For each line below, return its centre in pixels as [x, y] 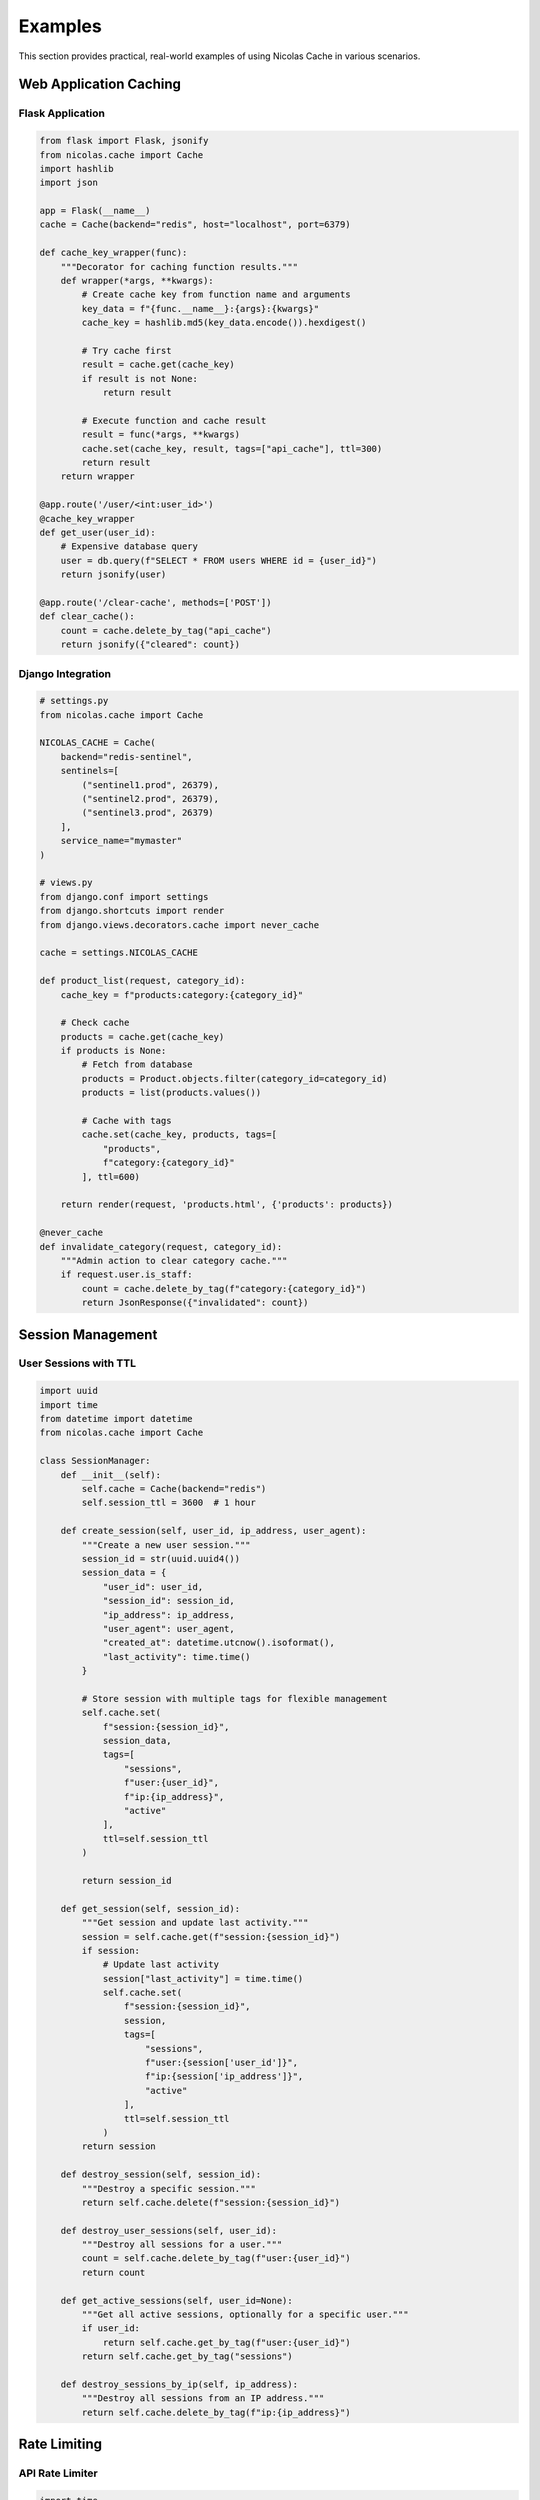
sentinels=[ [90, 771]
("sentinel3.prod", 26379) [147, 813]
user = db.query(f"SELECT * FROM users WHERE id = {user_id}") [219, 560]
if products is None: [113, 1051]
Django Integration [65, 673]
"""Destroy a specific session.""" [169, 2188]
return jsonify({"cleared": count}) [150, 644]
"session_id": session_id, [168, 1601]
